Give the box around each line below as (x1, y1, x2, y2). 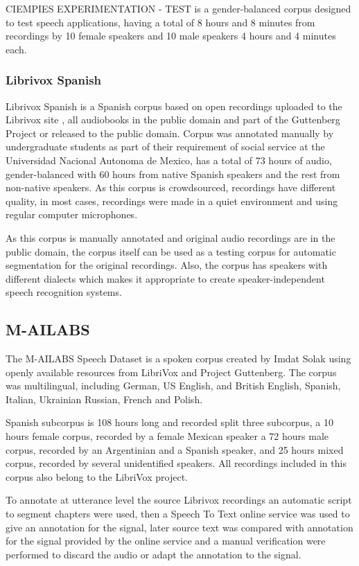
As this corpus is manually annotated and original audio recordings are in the (6, 230, 335, 245)
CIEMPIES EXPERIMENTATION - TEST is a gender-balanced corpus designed (6, 1, 351, 15)
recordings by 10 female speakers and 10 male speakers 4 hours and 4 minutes (6, 28, 336, 43)
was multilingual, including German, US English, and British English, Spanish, (6, 378, 341, 393)
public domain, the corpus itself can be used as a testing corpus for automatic (6, 244, 336, 258)
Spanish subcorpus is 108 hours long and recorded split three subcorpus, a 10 (6, 415, 334, 430)
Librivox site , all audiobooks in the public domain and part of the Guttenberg (6, 112, 340, 127)
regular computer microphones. (6, 207, 138, 222)
